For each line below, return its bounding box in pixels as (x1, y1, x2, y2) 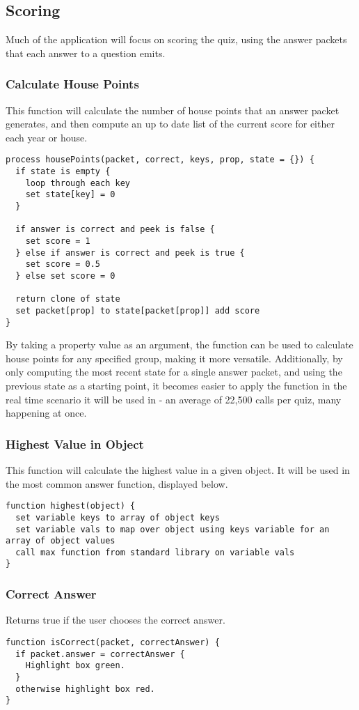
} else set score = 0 (15, 270, 115, 281)
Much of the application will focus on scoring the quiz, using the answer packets (6, 32, 347, 47)
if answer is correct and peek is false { (15, 224, 215, 235)
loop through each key (25, 178, 130, 188)
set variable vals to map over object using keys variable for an (15, 524, 330, 534)
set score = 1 (25, 236, 90, 246)
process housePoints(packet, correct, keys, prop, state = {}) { (6, 155, 314, 165)
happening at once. (6, 406, 87, 420)
